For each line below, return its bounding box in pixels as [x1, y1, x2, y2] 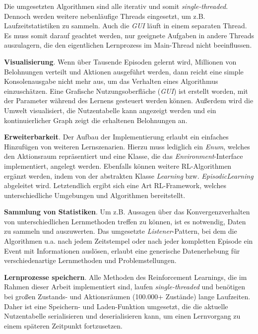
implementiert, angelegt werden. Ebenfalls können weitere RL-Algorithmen [4, 160, 232, 171]
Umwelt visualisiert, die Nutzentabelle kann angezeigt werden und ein [4, 105, 216, 115]
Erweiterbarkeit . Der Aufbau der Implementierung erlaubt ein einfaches [4, 132, 229, 142]
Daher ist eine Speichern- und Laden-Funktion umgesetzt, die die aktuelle [4, 301, 228, 311]
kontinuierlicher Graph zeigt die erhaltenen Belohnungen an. [4, 115, 188, 125]
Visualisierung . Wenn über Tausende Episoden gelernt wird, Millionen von [4, 56, 237, 67]
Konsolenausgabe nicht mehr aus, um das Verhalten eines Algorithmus [4, 76, 218, 86]
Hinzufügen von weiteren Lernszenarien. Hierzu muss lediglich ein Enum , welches [4, 141, 250, 151]
